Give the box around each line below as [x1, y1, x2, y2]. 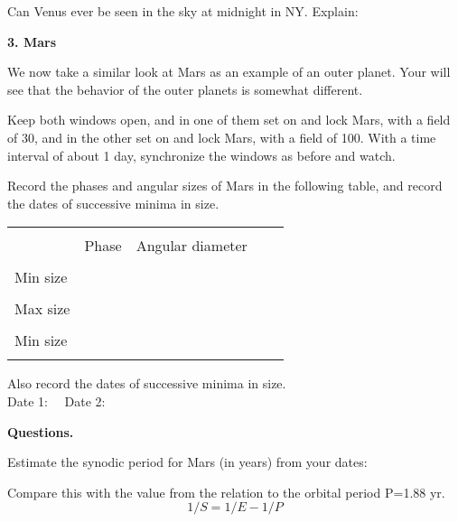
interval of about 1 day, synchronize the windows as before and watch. [7, 145, 396, 164]
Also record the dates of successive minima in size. [7, 374, 286, 393]
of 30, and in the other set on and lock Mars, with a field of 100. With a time [7, 127, 436, 146]
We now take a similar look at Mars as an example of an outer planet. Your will [7, 62, 451, 81]
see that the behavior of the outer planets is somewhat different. [7, 79, 363, 98]
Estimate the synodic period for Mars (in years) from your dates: [7, 452, 368, 471]
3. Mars [7, 32, 56, 51]
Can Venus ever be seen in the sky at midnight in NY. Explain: [7, 2, 359, 20]
